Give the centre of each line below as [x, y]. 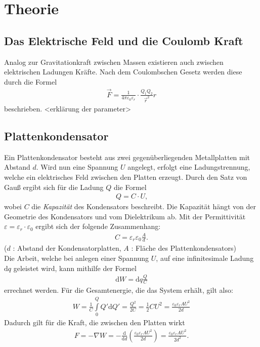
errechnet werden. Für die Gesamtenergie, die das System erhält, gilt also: [119, 290]
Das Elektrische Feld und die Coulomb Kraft [124, 40]
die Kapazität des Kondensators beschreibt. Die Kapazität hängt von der [144, 206]
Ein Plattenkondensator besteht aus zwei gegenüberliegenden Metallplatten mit [127, 157]
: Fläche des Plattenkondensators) [184, 248]
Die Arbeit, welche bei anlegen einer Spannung [77, 258]
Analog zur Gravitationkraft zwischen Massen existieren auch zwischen [114, 62]
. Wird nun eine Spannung [77, 167]
